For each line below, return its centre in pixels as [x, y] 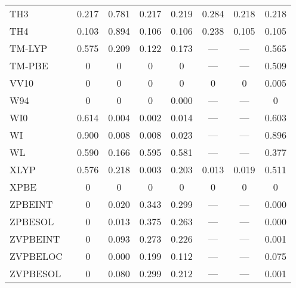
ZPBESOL [32, 221]
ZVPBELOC [36, 256]
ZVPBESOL [36, 273]
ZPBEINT [31, 204]
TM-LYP [29, 48]
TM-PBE [29, 65]
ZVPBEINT [35, 239]
